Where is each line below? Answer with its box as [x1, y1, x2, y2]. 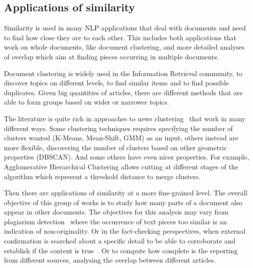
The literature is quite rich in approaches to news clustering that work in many [4, 113, 246, 123]
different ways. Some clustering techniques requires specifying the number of [4, 123, 233, 133]
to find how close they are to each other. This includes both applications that [4, 32, 237, 42]
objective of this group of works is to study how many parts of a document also [4, 197, 243, 207]
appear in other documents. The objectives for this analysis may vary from [4, 207, 228, 217]
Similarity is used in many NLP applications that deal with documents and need [4, 23, 246, 33]
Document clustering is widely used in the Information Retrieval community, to [4, 68, 243, 78]
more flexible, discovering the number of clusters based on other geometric [4, 142, 227, 152]
